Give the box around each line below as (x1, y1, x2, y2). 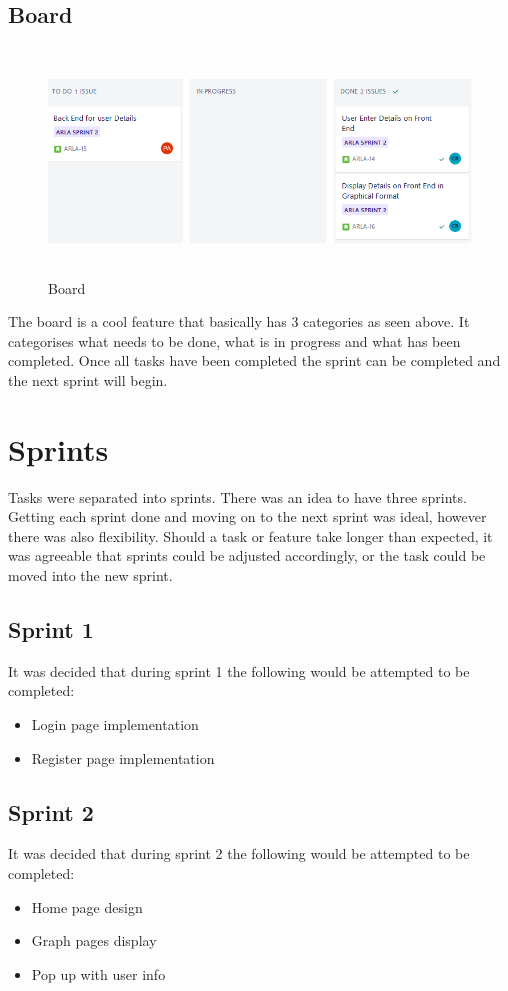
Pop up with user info (31, 963, 166, 984)
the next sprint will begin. (8, 369, 168, 390)
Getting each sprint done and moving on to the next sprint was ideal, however (8, 506, 487, 527)
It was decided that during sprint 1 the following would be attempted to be (8, 660, 470, 681)
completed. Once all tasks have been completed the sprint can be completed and (8, 350, 501, 371)
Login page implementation (31, 714, 199, 735)
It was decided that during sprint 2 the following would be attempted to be (8, 843, 470, 864)
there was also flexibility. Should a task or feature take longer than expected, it (8, 525, 493, 546)
